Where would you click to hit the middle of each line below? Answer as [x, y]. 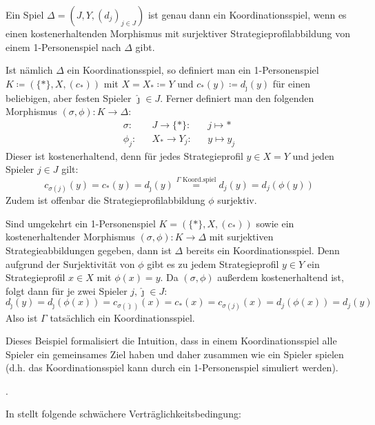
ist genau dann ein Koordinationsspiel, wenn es [247, 14]
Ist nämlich [29, 70]
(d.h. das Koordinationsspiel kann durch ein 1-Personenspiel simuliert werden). [172, 367]
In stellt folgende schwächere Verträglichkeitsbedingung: [123, 414]
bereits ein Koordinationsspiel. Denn [263, 250]
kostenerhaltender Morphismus [70, 237]
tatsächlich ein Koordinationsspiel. [122, 317]
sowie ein [275, 223]
